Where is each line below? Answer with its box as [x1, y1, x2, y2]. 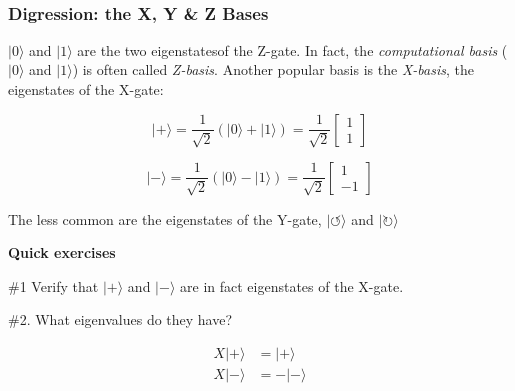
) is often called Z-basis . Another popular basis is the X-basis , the [72, 59, 474, 80]
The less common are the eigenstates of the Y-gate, [8, 208, 322, 229]
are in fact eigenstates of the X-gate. [180, 275, 404, 296]
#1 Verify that [8, 275, 99, 296]
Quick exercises [8, 242, 116, 263]
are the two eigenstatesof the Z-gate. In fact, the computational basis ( [77, 39, 508, 60]
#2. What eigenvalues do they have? [8, 309, 233, 330]
